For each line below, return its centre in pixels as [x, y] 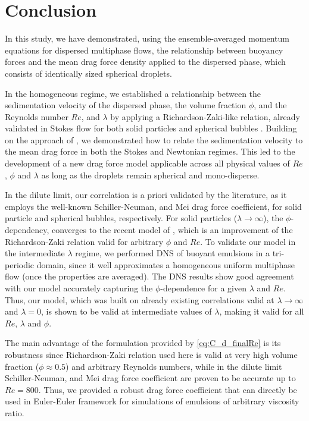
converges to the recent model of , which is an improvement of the [172, 230]
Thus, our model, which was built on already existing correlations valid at [140, 299]
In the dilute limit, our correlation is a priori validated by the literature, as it [146, 195]
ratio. [15, 412]
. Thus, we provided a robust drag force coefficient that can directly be [168, 389]
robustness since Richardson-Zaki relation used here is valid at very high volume [151, 354]
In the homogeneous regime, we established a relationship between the [133, 93]
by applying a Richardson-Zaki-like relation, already [205, 116]
